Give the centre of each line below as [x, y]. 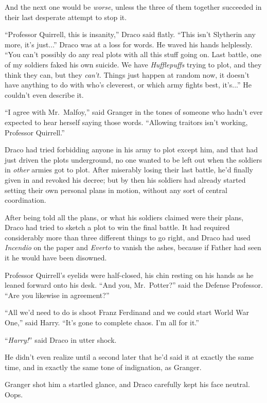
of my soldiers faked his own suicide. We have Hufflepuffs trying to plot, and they [133, 64]
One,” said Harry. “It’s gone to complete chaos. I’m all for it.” [102, 322]
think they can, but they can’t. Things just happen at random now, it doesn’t [127, 74]
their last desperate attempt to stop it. [66, 17]
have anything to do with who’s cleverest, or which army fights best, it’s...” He [128, 85]
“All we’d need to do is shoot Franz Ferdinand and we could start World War [127, 312]
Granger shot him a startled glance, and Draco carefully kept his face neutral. [127, 384]
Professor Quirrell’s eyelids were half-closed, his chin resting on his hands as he [129, 275]
